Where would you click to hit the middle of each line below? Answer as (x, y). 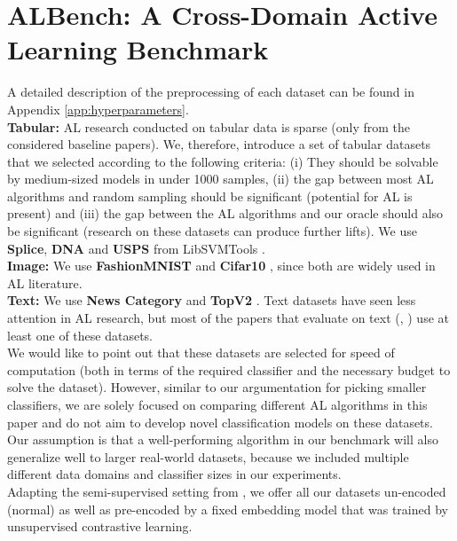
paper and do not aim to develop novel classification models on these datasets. (220, 422)
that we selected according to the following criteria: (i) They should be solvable (223, 161)
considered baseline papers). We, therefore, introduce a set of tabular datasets (219, 144)
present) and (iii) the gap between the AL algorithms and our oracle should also (225, 213)
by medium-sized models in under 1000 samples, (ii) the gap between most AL (221, 179)
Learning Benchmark (138, 49)
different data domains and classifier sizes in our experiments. (174, 474)
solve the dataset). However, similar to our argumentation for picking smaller (217, 387)
